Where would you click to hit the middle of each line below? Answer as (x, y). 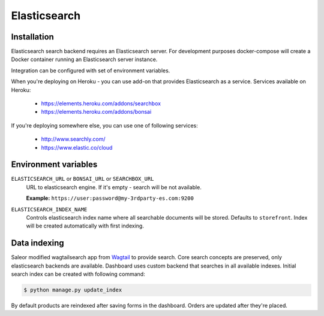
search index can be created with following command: (78, 274)
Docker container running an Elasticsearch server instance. (84, 59)
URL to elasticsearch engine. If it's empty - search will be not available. (114, 187)
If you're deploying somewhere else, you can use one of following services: (104, 125)
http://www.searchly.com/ (73, 139)
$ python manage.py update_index (73, 290)
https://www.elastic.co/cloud (77, 147)
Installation (32, 37)
